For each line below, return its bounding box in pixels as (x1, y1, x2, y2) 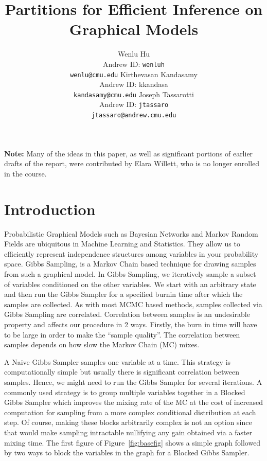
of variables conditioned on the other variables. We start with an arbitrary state (4, 278, 256, 289)
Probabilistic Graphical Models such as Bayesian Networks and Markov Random (4, 228, 258, 239)
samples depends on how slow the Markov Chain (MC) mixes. (4, 339, 200, 350)
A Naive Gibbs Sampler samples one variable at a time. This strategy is (4, 356, 231, 367)
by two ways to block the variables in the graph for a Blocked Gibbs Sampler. (4, 447, 250, 458)
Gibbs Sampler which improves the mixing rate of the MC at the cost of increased (4, 397, 263, 407)
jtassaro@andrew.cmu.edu (91, 112, 176, 119)
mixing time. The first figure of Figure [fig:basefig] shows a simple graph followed (4, 437, 261, 448)
